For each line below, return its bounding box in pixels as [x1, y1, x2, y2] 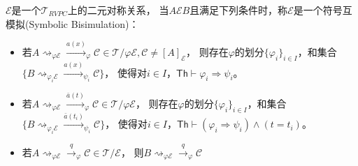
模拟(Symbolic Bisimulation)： [6, 16, 139, 31]
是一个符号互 [293, 3, 352, 17]
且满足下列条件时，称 [189, 3, 288, 17]
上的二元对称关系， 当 [67, 3, 169, 17]
